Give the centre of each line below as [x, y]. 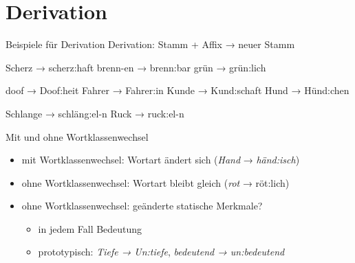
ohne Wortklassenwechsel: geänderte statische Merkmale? [142, 206]
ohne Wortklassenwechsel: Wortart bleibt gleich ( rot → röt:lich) [155, 182]
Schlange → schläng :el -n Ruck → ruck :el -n [95, 113]
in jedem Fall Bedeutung [90, 228]
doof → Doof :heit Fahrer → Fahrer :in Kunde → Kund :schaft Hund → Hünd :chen [177, 90]
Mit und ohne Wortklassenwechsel [77, 136]
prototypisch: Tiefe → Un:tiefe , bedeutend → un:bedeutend [161, 252]
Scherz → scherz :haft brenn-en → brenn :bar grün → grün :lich [136, 67]
